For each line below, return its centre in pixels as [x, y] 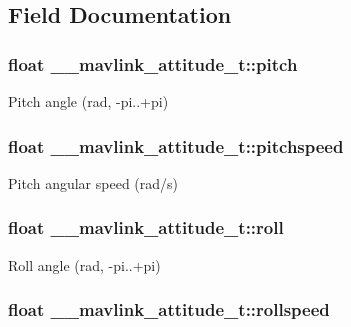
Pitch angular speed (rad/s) [93, 182]
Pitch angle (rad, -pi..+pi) [88, 101]
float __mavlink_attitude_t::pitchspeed [176, 145]
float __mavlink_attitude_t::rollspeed [169, 309]
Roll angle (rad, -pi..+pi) [84, 264]
